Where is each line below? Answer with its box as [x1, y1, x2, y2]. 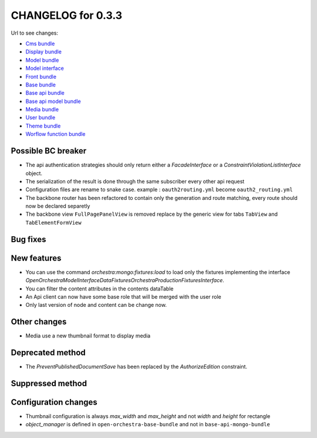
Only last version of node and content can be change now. [25, 302, 167, 309]
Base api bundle [25, 89, 65, 96]
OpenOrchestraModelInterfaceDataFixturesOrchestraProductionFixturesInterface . [25, 277, 224, 284]
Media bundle [25, 106, 59, 113]
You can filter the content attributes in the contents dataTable [25, 285, 174, 292]
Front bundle [25, 73, 57, 80]
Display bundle [25, 48, 62, 55]
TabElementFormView [25, 219, 82, 226]
